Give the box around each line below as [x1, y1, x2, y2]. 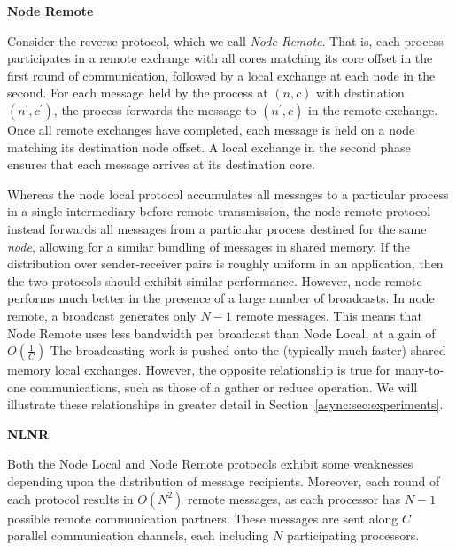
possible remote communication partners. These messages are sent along [7, 508, 398, 527]
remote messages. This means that [236, 306, 422, 324]
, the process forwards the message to [53, 100, 257, 119]
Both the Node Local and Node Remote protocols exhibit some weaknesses [7, 454, 413, 473]
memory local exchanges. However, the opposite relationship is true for [7, 360, 391, 379]
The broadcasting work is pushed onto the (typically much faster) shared [50, 341, 446, 360]
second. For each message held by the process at [7, 83, 268, 102]
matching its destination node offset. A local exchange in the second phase [7, 137, 411, 156]
